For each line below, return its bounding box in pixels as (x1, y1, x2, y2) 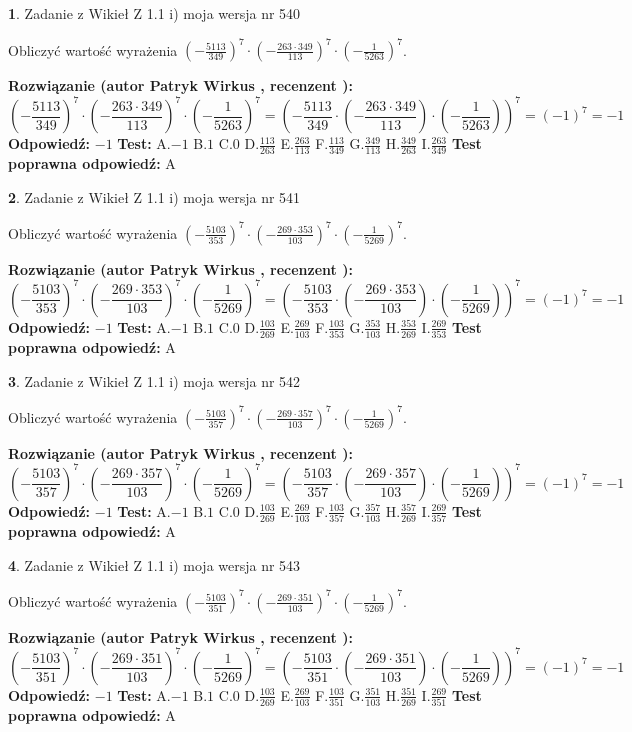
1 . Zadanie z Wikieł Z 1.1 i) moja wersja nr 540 (8, 3, 301, 23)
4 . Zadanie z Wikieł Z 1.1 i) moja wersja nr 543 (8, 554, 301, 575)
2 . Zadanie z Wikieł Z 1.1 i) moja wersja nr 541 (8, 186, 301, 207)
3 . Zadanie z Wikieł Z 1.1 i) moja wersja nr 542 (8, 370, 301, 391)
